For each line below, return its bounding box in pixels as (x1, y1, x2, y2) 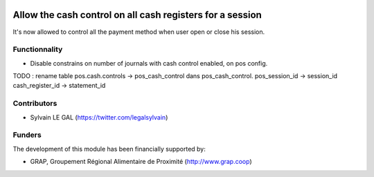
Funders (12, 130, 42, 140)
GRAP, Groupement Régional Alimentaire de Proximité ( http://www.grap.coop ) (30, 158, 252, 166)
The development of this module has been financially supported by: (12, 145, 206, 153)
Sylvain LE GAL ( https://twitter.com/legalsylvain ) (30, 113, 168, 121)
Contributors (12, 99, 57, 109)
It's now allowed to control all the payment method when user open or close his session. (12, 28, 265, 36)
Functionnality (12, 45, 63, 55)
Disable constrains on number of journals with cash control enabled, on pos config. (30, 59, 268, 67)
